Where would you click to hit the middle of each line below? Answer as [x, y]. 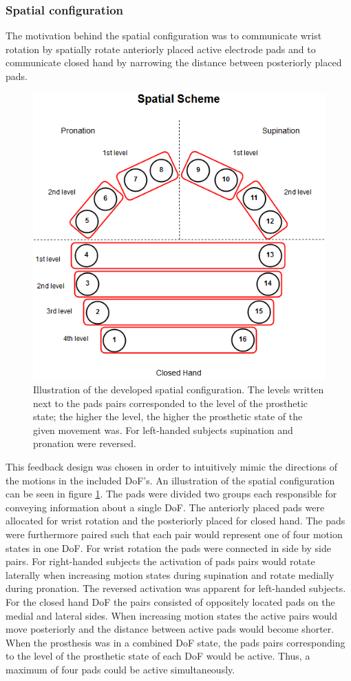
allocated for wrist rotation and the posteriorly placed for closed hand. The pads [175, 521]
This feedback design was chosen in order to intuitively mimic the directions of [171, 467]
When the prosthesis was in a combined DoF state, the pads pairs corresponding [175, 642]
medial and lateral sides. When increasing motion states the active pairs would [172, 615]
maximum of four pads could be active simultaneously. [120, 669]
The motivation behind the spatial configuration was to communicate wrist [164, 36]
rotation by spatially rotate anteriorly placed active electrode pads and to [161, 49]
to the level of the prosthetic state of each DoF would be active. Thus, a [158, 656]
